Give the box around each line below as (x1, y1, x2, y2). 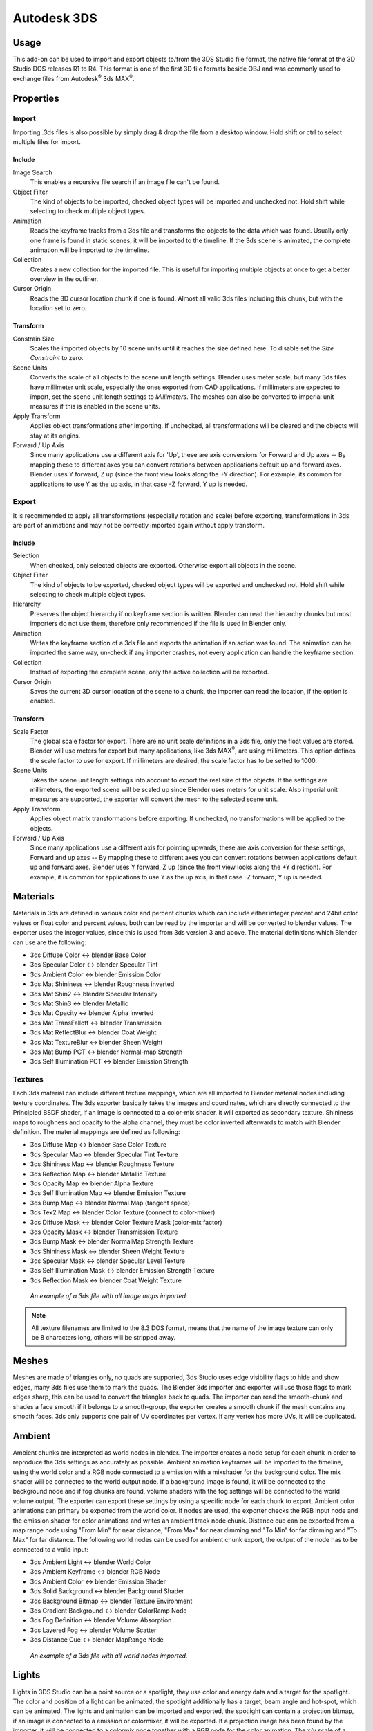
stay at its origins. (30, 431, 81, 440)
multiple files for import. (12, 138, 81, 146)
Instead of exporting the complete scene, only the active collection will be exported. (30, 668, 269, 676)
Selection (12, 551, 40, 560)
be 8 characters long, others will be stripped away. (31, 1334, 176, 1342)
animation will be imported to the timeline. (30, 246, 150, 254)
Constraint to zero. (30, 354, 84, 362)
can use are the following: (12, 938, 86, 947)
